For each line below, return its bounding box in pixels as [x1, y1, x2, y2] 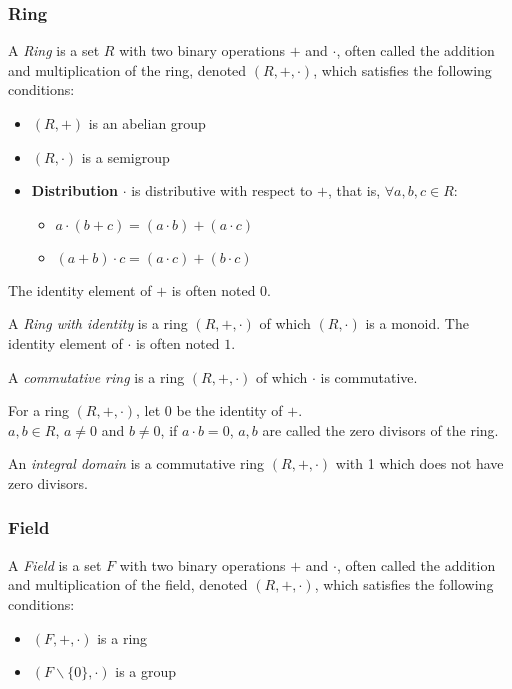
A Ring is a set [8, 40, 100, 61]
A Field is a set [8, 554, 102, 575]
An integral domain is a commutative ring [8, 453, 265, 474]
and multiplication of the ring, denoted [8, 59, 247, 80]
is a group [115, 661, 177, 682]
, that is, [327, 180, 381, 201]
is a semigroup [81, 146, 170, 167]
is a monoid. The [365, 313, 469, 334]
